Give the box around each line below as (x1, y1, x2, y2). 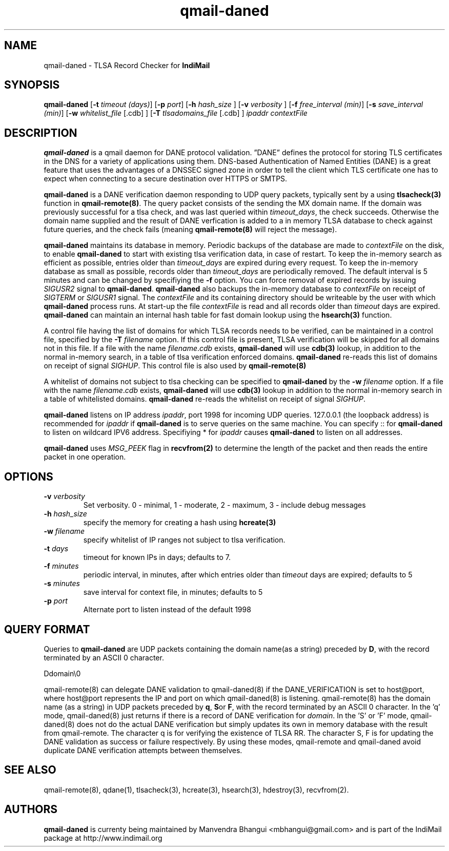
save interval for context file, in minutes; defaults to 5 (83, 588, 263, 597)
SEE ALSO (4, 763, 56, 777)
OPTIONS (4, 470, 53, 483)
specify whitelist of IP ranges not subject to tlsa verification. (83, 535, 285, 545)
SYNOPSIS (4, 78, 60, 92)
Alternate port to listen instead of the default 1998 (83, 605, 251, 614)
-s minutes (44, 579, 80, 588)
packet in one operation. (44, 452, 126, 462)
